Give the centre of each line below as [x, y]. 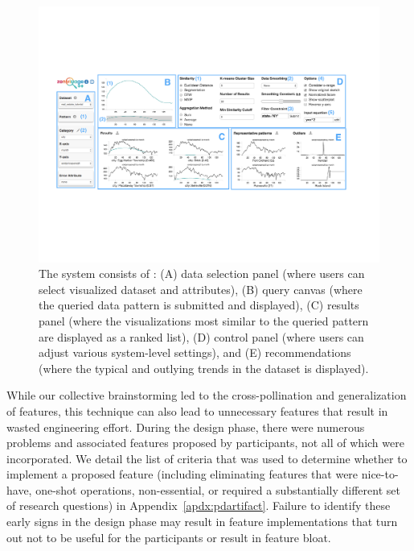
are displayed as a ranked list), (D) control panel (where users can [201, 336]
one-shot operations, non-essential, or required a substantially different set [218, 489]
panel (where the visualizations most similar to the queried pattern [204, 320]
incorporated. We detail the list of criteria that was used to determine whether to [207, 458]
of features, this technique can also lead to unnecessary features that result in [197, 410]
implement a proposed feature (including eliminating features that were [182, 474]
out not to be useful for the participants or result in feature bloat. [169, 537]
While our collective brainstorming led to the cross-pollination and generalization [207, 395]
